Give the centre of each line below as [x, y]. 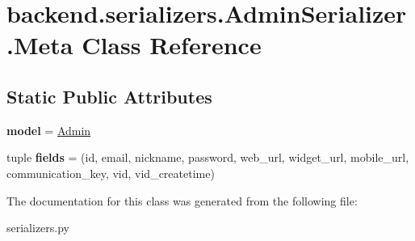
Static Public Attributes [109, 96]
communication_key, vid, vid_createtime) [111, 173]
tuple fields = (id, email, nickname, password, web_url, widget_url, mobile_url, [208, 157]
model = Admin [49, 130]
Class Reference [172, 45]
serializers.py [38, 228]
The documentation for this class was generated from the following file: [182, 200]
